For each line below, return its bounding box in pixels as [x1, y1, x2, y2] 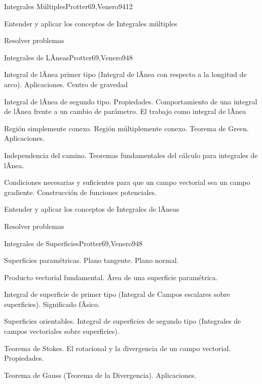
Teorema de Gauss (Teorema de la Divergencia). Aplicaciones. [4, 369, 197, 380]
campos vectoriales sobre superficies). [4, 326, 120, 336]
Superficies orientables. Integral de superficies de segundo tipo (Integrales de [4, 316, 241, 326]
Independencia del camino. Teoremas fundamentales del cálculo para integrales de [4, 149, 258, 160]
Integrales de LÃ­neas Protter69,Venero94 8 [4, 52, 133, 62]
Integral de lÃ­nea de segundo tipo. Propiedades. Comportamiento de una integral [4, 96, 257, 106]
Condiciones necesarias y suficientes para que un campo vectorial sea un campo [4, 177, 250, 187]
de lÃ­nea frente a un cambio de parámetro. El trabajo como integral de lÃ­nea [4, 106, 246, 117]
